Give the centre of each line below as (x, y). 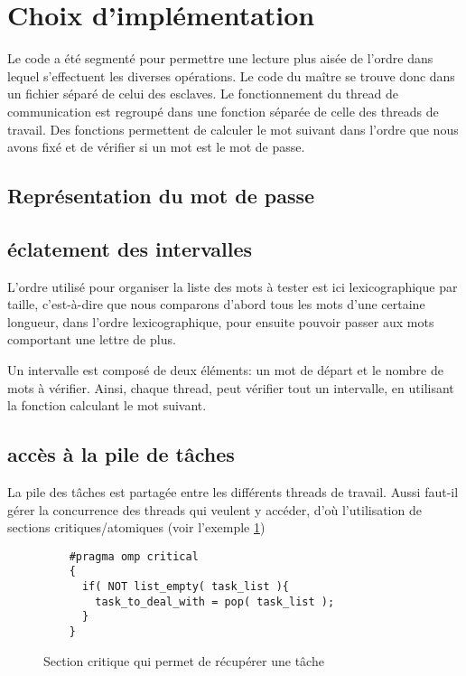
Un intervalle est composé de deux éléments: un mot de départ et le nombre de (225, 370)
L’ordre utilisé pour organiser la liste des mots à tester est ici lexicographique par (233, 286)
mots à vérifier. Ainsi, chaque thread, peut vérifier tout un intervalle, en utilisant (231, 387)
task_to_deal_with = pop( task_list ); (215, 601)
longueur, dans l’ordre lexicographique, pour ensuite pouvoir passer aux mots (221, 321)
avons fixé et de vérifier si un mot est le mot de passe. (156, 147)
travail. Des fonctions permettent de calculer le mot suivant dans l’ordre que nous (233, 129)
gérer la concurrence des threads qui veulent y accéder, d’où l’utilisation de (214, 509)
